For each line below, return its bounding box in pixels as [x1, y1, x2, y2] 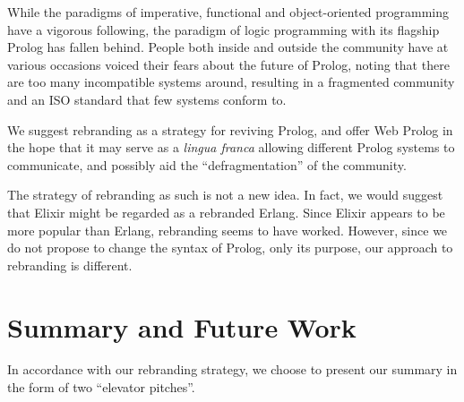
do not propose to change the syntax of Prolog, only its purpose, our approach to [7, 238, 453, 257]
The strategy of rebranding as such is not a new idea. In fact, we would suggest [7, 185, 443, 204]
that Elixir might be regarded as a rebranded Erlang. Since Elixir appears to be [7, 202, 445, 221]
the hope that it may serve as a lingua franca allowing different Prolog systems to [7, 138, 455, 157]
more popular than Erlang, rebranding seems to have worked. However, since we [7, 220, 448, 239]
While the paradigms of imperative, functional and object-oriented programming [7, 3, 450, 21]
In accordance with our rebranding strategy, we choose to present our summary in [7, 360, 458, 379]
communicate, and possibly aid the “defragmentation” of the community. [7, 155, 407, 174]
